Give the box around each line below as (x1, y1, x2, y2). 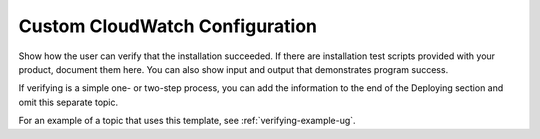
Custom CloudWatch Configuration (18, 15, 318, 37)
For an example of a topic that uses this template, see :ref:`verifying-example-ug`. (18, 115, 356, 127)
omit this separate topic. (18, 96, 119, 108)
